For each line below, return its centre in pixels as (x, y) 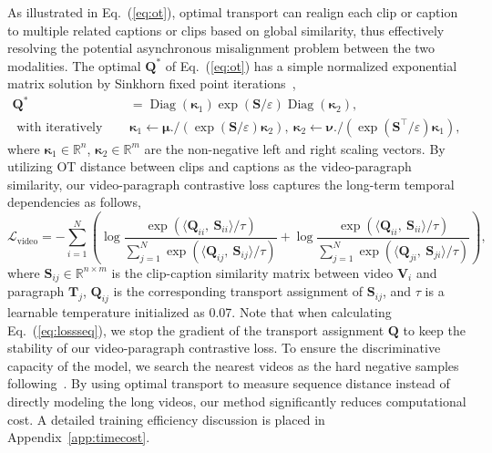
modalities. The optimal (74, 65)
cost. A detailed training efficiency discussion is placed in (166, 419)
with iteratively (60, 127)
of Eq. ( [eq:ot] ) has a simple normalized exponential (311, 65)
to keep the (434, 329)
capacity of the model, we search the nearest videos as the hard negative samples (233, 365)
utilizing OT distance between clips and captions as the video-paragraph (210, 166)
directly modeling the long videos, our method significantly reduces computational (237, 402)
